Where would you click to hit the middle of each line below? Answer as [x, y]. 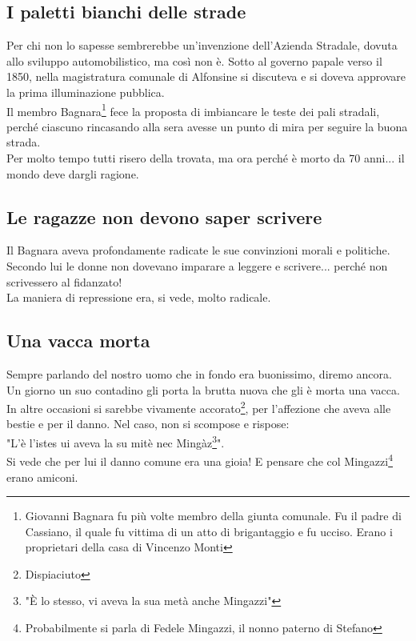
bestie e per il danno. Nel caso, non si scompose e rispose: [148, 424]
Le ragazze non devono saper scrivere [164, 216]
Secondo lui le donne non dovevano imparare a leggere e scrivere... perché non [197, 266]
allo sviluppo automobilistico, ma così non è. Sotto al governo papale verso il [194, 60]
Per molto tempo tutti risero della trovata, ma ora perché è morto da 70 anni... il [206, 158]
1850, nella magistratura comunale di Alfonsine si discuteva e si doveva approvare [206, 76]
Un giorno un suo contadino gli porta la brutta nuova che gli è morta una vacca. [203, 389]
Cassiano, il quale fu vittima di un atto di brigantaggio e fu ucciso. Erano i [209, 531]
